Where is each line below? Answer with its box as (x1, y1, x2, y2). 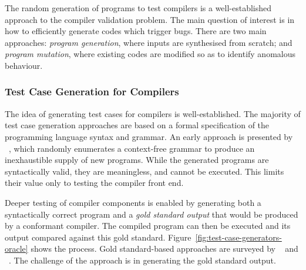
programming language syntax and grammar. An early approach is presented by (5, 130, 293, 142)
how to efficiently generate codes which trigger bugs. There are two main (5, 25, 267, 37)
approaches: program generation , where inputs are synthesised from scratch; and (5, 36, 292, 48)
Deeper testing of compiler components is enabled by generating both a (5, 196, 261, 208)
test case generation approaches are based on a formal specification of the (5, 119, 270, 131)
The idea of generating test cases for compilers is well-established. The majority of (5, 107, 301, 119)
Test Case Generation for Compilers (5, 84, 179, 99)
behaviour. (5, 59, 43, 71)
